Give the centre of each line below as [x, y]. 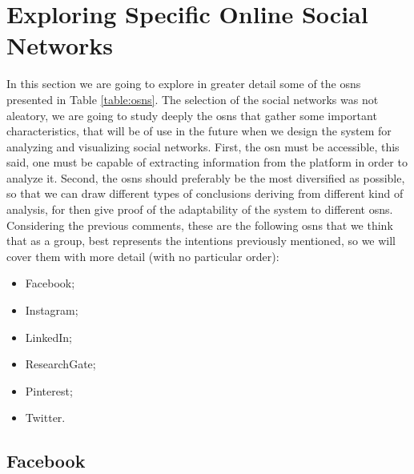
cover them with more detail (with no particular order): [143, 256]
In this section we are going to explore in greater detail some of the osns [184, 84]
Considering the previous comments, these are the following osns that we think [200, 225]
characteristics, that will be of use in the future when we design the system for [199, 131]
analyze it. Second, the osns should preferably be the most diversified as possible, [206, 177]
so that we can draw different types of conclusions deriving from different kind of [205, 193]
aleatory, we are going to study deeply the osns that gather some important [192, 115]
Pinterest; [49, 390]
